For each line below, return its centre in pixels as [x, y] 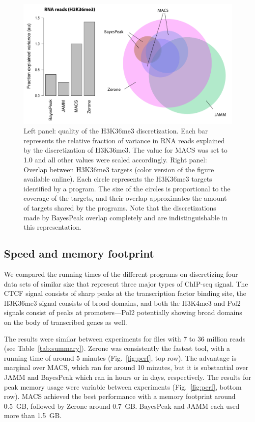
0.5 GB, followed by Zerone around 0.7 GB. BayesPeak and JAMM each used [122, 406]
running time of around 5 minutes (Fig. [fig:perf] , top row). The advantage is [120, 357]
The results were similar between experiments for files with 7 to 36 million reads [125, 338]
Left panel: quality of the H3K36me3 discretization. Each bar [116, 131]
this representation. [53, 227]
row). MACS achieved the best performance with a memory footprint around [120, 396]
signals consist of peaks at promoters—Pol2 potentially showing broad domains [123, 312]
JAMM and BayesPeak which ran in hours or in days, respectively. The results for [127, 377]
